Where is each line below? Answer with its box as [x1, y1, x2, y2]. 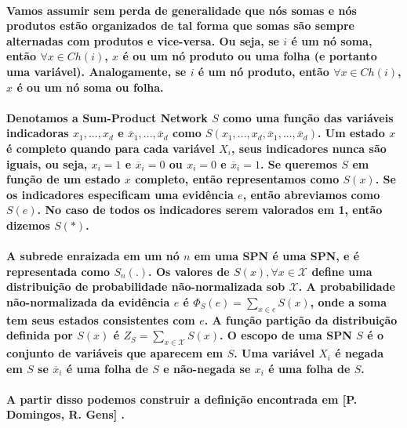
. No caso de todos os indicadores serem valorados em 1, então [37, 201, 383, 218]
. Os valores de [148, 263, 230, 279]
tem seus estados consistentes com [6, 311, 195, 328]
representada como [6, 263, 111, 279]
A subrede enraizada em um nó [6, 248, 180, 264]
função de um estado [6, 171, 121, 187]
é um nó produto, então [198, 63, 329, 79]
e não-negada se [163, 360, 251, 376]
